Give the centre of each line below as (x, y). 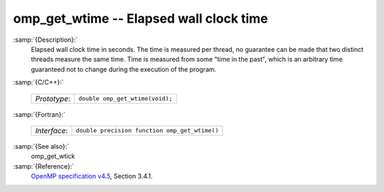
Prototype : (53, 98)
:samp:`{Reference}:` (44, 166)
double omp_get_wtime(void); (126, 98)
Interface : (52, 130)
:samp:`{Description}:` (46, 40)
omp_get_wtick (53, 157)
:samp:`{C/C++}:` (38, 82)
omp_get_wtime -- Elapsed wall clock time (140, 18)
